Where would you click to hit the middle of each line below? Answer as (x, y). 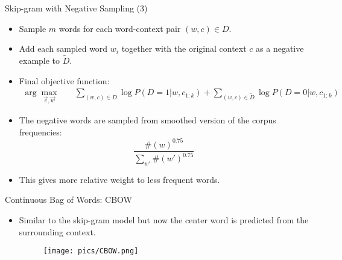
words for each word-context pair (120, 28)
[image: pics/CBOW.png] (91, 251)
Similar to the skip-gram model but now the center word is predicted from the (164, 220)
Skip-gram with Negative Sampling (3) (76, 8)
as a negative (280, 48)
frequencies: (40, 132)
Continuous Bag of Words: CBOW (68, 200)
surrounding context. (57, 231)
